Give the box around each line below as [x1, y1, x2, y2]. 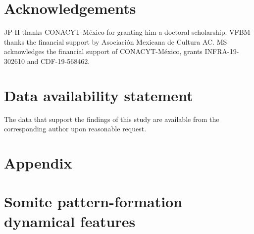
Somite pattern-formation [4, 191, 183, 212]
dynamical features [4, 211, 136, 231]
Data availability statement [4, 85, 193, 105]
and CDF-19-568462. [27, 56, 90, 66]
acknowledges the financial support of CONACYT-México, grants [4, 46, 203, 57]
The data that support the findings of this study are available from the [4, 114, 219, 124]
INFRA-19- [204, 46, 239, 57]
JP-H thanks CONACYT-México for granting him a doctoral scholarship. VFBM [4, 27, 251, 37]
